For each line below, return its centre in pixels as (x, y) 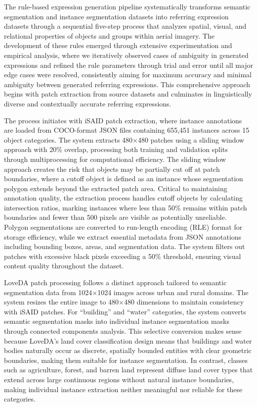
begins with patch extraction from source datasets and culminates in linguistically (128, 94)
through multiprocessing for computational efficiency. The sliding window (115, 159)
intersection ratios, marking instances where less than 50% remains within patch (126, 207)
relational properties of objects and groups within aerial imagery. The (109, 35)
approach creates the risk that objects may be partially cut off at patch (112, 169)
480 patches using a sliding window (191, 139)
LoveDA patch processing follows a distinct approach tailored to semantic (115, 282)
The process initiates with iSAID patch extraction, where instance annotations (123, 120)
